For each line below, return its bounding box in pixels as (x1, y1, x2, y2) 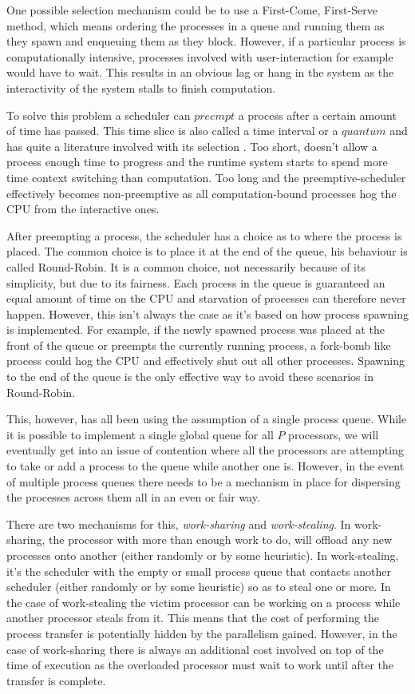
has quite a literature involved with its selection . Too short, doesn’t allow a (6, 137, 377, 154)
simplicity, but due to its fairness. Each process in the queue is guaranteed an (6, 274, 385, 291)
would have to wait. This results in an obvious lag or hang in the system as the (6, 64, 394, 81)
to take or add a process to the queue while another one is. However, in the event (6, 458, 405, 474)
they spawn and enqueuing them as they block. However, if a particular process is (6, 33, 406, 50)
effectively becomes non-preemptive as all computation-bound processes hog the (6, 184, 397, 201)
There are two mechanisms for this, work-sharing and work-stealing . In (6, 515, 351, 532)
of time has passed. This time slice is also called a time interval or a (6, 122, 338, 139)
